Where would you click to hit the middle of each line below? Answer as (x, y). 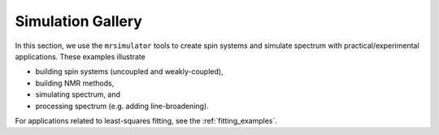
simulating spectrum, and (78, 94)
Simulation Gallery (78, 21)
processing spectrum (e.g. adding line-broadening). (122, 106)
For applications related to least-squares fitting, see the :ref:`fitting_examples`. (146, 120)
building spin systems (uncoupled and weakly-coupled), (129, 72)
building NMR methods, (75, 83)
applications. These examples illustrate (80, 56)
